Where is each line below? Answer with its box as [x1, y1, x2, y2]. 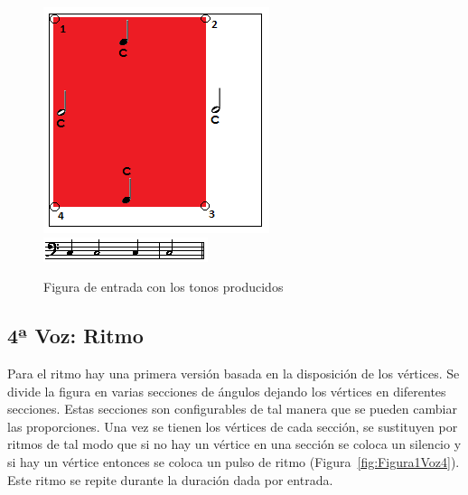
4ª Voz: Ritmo [7, 322, 144, 350]
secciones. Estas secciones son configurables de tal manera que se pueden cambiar [7, 399, 457, 418]
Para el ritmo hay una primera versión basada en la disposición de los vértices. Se [7, 363, 460, 382]
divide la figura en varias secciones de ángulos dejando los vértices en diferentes [7, 381, 446, 400]
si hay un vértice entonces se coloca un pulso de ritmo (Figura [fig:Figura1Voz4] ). [7, 452, 460, 471]
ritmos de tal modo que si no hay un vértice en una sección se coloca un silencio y [7, 434, 462, 453]
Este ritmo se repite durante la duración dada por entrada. [7, 470, 333, 489]
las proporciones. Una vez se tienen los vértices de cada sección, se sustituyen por [7, 416, 458, 435]
